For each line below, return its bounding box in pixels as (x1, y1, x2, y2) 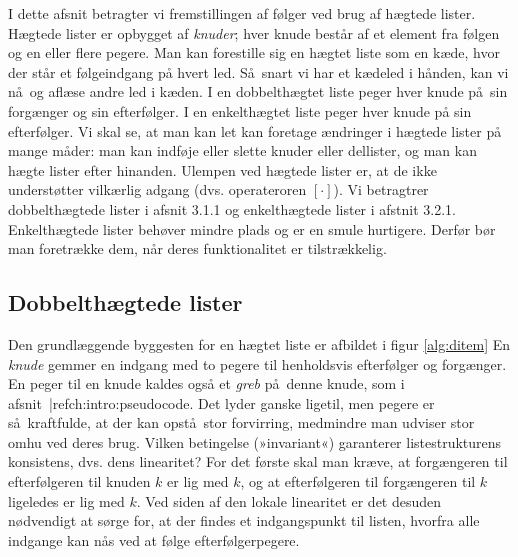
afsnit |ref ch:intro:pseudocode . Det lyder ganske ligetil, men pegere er (8, 392, 435, 413)
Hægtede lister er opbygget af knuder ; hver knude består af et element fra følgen (8, 22, 500, 43)
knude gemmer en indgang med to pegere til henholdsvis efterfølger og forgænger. (8, 353, 507, 374)
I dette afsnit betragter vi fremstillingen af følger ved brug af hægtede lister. (8, 3, 476, 23)
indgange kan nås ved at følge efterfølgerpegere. (8, 529, 300, 550)
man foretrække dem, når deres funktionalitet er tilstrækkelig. (8, 238, 387, 259)
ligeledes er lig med (8, 490, 125, 511)
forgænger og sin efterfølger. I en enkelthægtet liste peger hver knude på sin (8, 100, 472, 121)
